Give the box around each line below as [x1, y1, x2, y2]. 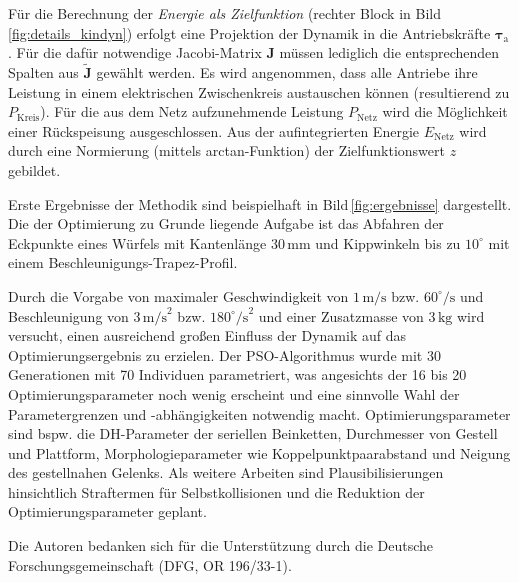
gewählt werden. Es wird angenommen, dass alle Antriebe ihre [96, 62, 478, 82]
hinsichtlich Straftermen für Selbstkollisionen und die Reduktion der [8, 481, 425, 502]
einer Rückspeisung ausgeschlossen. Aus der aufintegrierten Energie [8, 120, 419, 141]
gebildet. [8, 159, 61, 180]
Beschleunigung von [8, 305, 129, 326]
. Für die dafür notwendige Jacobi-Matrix [8, 42, 262, 63]
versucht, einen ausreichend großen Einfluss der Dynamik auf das [8, 325, 407, 346]
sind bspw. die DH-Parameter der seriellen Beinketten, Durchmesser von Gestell [8, 423, 498, 444]
